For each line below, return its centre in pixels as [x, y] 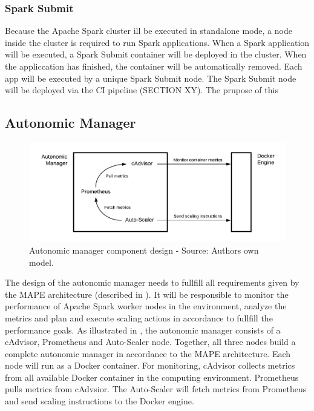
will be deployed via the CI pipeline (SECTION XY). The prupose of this [142, 90]
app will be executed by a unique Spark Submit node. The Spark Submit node [151, 78]
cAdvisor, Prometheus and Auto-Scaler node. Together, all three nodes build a [150, 342]
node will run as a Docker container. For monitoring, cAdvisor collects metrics [150, 365]
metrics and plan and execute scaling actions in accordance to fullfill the [139, 317]
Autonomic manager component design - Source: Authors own [144, 250]
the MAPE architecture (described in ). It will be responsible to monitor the [147, 294]
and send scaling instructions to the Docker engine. [100, 401]
